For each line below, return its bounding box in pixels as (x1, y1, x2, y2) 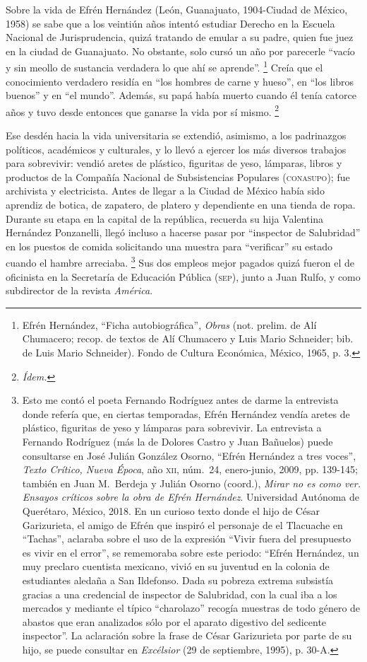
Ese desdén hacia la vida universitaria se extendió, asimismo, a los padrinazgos (6, 128, 347, 143)
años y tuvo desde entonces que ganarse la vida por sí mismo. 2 (6, 102, 279, 119)
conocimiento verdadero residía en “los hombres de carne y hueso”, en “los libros (6, 74, 354, 88)
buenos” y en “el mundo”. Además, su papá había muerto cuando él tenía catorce (6, 88, 356, 103)
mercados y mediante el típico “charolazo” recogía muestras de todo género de (22, 600, 361, 615)
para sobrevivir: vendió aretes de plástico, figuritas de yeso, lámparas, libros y (6, 156, 342, 170)
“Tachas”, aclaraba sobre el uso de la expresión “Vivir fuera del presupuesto (22, 531, 351, 546)
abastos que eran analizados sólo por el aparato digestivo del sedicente (22, 614, 327, 629)
